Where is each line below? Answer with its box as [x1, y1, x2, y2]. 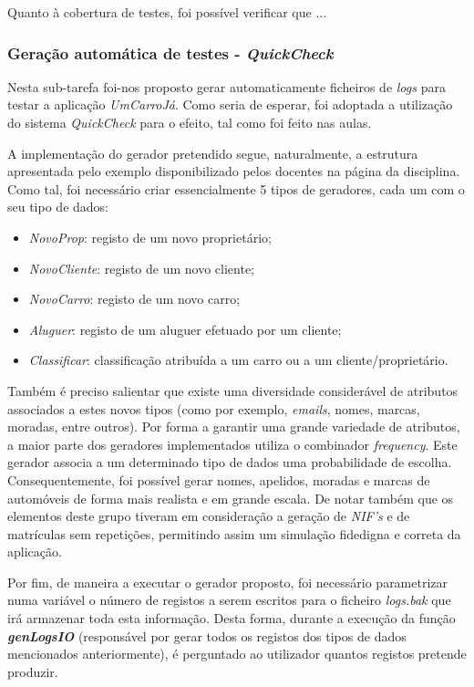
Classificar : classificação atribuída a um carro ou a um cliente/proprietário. [28, 350, 448, 370]
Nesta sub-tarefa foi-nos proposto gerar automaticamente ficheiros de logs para [7, 77, 446, 96]
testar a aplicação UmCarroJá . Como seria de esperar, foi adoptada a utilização [7, 95, 453, 114]
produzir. [7, 661, 58, 681]
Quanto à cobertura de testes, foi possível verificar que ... [7, 3, 327, 21]
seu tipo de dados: [7, 197, 108, 216]
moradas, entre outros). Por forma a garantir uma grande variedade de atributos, [7, 417, 460, 436]
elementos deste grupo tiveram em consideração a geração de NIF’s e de [7, 506, 410, 526]
